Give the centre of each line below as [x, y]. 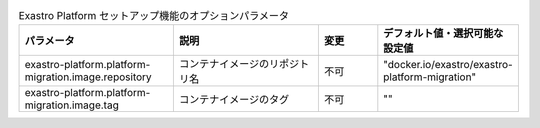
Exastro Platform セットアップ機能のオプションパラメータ [154, 16]
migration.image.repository [88, 77]
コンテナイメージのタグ [234, 100]
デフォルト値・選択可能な [443, 33]
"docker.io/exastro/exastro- [448, 65]
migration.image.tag [71, 105]
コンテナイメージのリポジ [239, 64]
